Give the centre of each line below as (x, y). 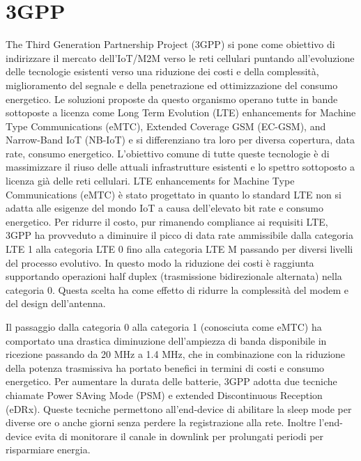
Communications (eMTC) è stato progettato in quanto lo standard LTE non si (174, 194)
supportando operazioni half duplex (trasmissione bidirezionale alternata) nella (174, 276)
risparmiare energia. (48, 450)
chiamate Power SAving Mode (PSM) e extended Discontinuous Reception (164, 394)
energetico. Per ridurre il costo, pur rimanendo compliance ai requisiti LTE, (167, 221)
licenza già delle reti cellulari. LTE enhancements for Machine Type (150, 181)
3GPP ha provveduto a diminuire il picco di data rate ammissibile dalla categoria (179, 235)
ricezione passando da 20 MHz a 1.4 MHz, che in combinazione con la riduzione (176, 354)
